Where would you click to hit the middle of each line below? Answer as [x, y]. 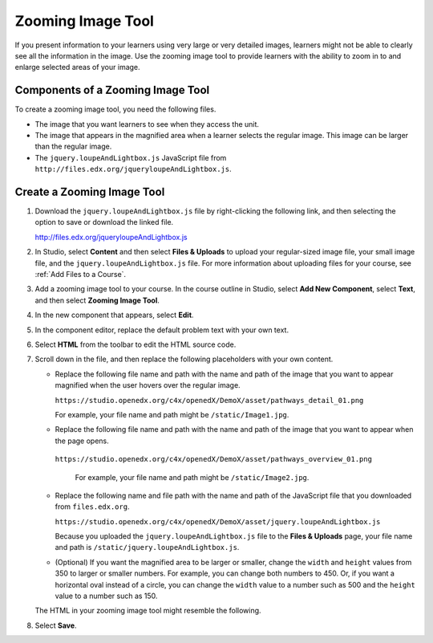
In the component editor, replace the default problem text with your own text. [162, 330]
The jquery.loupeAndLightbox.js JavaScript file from [131, 157]
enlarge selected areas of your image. [77, 67]
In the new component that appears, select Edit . [114, 315]
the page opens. [82, 441]
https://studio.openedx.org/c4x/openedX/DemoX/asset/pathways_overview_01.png [214, 459]
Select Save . [56, 625]
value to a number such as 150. [106, 596]
